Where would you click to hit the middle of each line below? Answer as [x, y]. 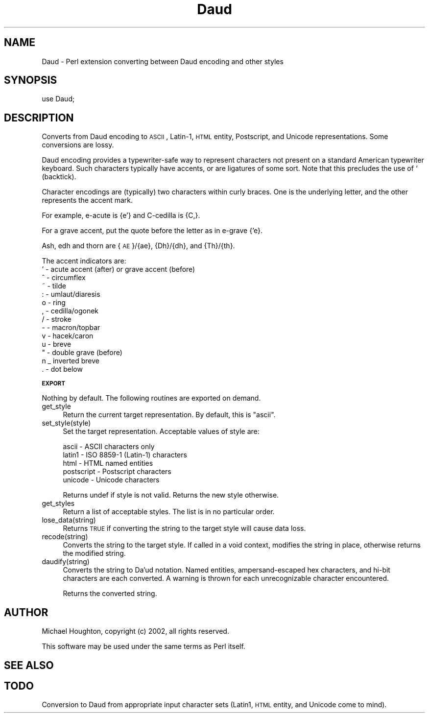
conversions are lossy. [78, 145]
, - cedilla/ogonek [70, 311]
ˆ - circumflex [64, 278]
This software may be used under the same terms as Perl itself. [143, 646]
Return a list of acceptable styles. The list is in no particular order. [169, 512]
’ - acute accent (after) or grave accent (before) [119, 269]
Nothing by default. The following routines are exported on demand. [151, 398]
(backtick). [59, 177]
